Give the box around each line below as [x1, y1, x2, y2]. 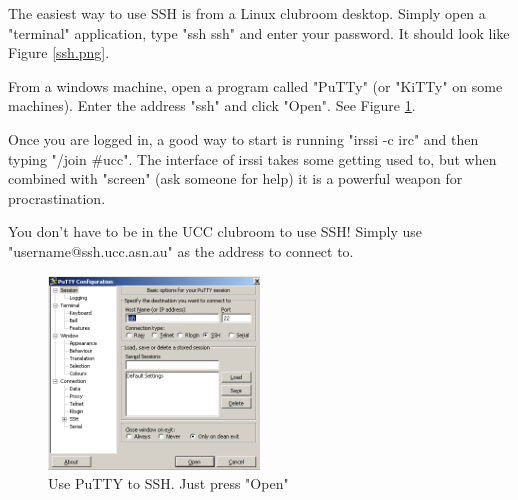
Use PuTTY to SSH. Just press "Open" [48, 473, 289, 494]
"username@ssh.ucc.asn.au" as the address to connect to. [8, 240, 354, 261]
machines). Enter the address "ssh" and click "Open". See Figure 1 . [8, 95, 416, 116]
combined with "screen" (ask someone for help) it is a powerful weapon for [8, 168, 463, 189]
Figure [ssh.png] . [8, 42, 110, 63]
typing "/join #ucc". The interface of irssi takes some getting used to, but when [8, 148, 497, 169]
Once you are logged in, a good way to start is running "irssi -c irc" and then [8, 128, 479, 149]
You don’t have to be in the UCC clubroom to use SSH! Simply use [8, 221, 422, 242]
